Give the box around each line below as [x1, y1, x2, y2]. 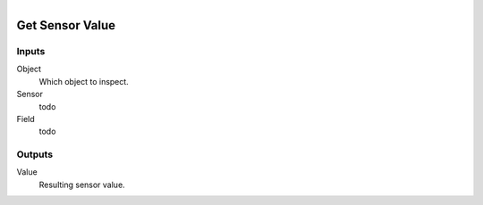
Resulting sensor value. [38, 179, 125, 190]
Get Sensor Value [16, 18, 116, 33]
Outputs [16, 148, 54, 160]
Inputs [16, 45, 46, 57]
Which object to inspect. [38, 76, 129, 86]
